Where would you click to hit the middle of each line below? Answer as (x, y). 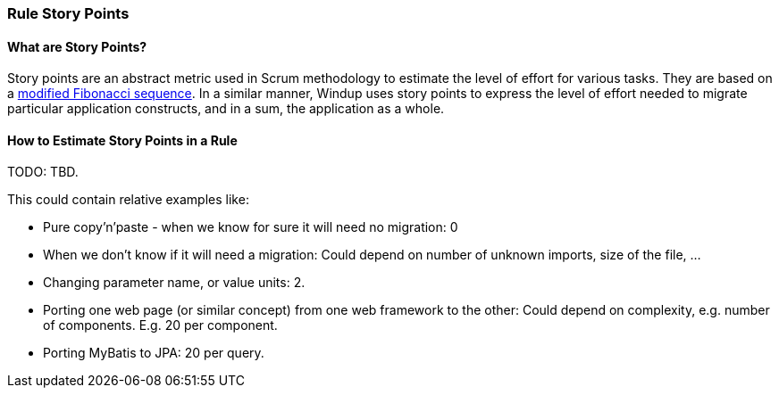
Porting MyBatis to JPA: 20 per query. (154, 353)
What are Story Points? (77, 46)
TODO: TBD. (43, 172)
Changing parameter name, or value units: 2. (174, 283)
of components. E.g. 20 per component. (160, 325)
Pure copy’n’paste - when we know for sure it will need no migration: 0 (251, 227)
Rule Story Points (68, 13)
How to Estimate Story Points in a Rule (122, 140)
